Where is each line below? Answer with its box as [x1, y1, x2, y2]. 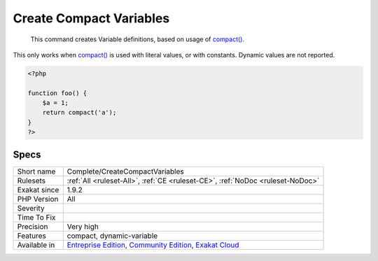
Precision [17, 221, 48, 231]
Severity [17, 203, 45, 213]
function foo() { [27, 89, 87, 97]
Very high [66, 221, 99, 231]
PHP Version [17, 194, 59, 204]
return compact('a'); [42, 108, 117, 117]
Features [17, 231, 47, 241]
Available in [17, 240, 55, 250]
